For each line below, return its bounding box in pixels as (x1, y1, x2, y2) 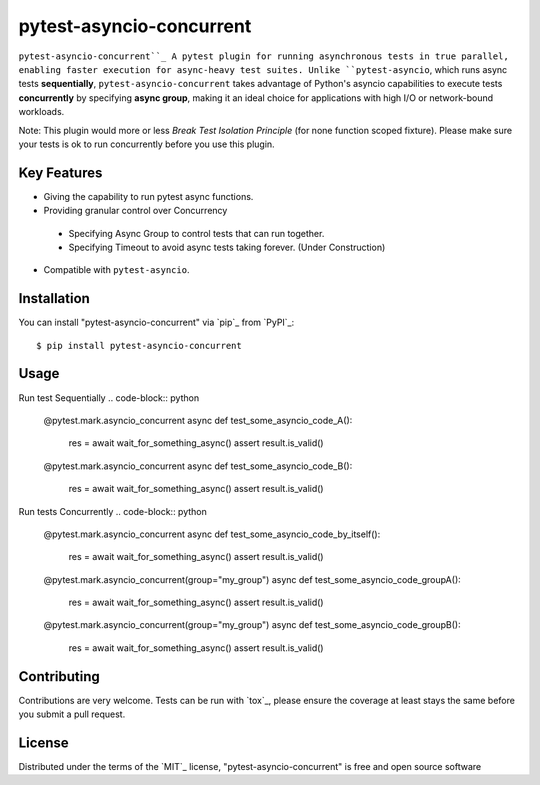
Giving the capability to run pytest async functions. (43, 190, 254, 202)
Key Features (18, 164, 103, 181)
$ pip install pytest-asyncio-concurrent (36, 340, 242, 351)
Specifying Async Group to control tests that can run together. (68, 227, 325, 239)
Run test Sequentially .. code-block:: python (18, 391, 200, 404)
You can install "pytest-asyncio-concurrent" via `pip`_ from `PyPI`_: (18, 316, 295, 329)
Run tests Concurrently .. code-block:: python (18, 505, 207, 517)
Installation (18, 290, 90, 307)
